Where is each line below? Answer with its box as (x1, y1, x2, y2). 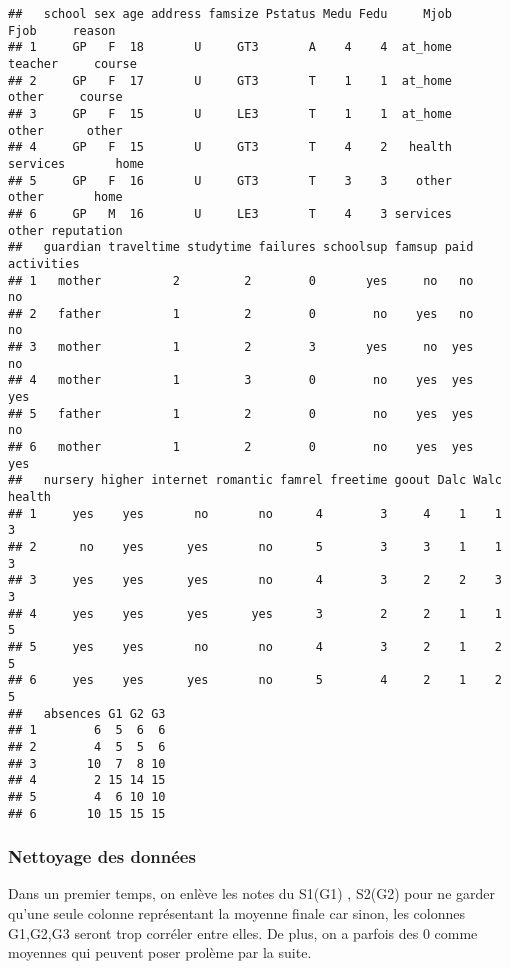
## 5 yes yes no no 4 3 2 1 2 (8, 639, 502, 654)
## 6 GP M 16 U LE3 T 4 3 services (8, 206, 452, 221)
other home (8, 190, 123, 205)
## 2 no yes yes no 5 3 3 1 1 (8, 540, 502, 554)
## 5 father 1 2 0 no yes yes (8, 406, 474, 421)
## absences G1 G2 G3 (8, 706, 166, 721)
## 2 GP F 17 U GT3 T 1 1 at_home (8, 73, 452, 88)
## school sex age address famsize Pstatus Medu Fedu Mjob (8, 7, 452, 21)
